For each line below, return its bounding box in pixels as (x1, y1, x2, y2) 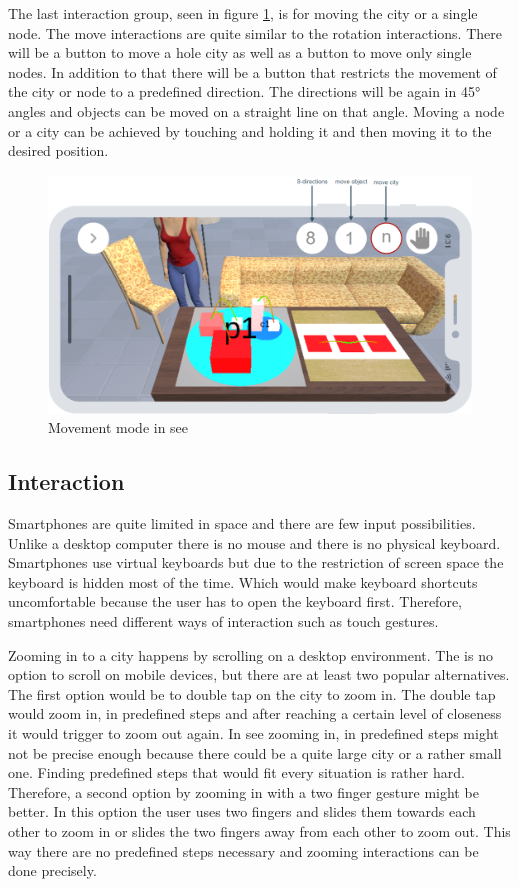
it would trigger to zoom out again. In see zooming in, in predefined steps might (8, 722, 499, 743)
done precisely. (8, 860, 97, 881)
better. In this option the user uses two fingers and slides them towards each (8, 801, 476, 822)
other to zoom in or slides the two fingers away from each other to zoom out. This (8, 820, 511, 841)
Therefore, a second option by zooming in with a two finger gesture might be (8, 781, 479, 802)
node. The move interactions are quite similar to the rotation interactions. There (8, 22, 502, 43)
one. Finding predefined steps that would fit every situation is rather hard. (8, 762, 465, 783)
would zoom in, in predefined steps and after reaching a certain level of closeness (8, 703, 502, 724)
